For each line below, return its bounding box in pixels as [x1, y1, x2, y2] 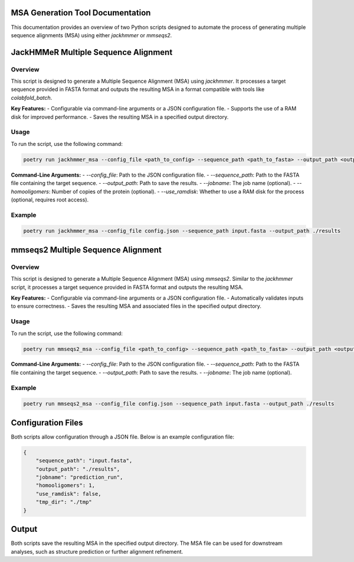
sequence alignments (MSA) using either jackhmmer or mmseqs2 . [11, 31, 172, 38]
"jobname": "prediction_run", [35, 474, 123, 481]
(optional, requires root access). [11, 196, 89, 203]
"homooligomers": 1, [35, 482, 96, 489]
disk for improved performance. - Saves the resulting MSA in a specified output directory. [11, 113, 229, 121]
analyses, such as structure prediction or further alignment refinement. [11, 548, 183, 555]
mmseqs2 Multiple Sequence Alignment [11, 245, 162, 255]
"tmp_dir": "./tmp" [35, 499, 93, 505]
